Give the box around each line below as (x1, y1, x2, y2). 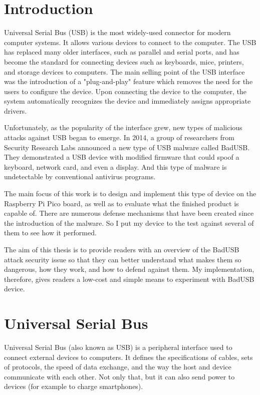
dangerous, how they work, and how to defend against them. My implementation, (4, 264, 254, 274)
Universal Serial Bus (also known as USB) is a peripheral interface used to (4, 342, 232, 352)
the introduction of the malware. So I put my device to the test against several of (4, 217, 254, 228)
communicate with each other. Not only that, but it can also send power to (4, 371, 235, 381)
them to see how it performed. (4, 227, 97, 238)
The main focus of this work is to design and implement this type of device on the (4, 188, 256, 199)
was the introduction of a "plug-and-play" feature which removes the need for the (4, 76, 253, 87)
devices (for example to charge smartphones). (4, 381, 143, 391)
